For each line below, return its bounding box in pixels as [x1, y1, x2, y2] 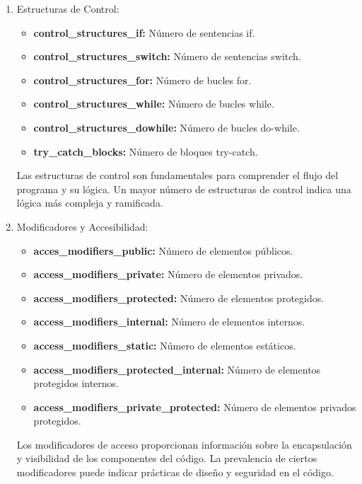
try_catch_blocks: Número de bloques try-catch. [33, 144, 258, 159]
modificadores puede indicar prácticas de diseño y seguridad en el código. [16, 465, 334, 480]
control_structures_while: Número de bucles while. [33, 96, 274, 111]
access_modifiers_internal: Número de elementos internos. [33, 314, 305, 329]
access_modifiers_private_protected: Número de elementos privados [33, 399, 356, 414]
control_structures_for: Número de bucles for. [33, 72, 252, 87]
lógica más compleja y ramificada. [16, 195, 163, 210]
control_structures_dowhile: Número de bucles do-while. [33, 120, 300, 134]
